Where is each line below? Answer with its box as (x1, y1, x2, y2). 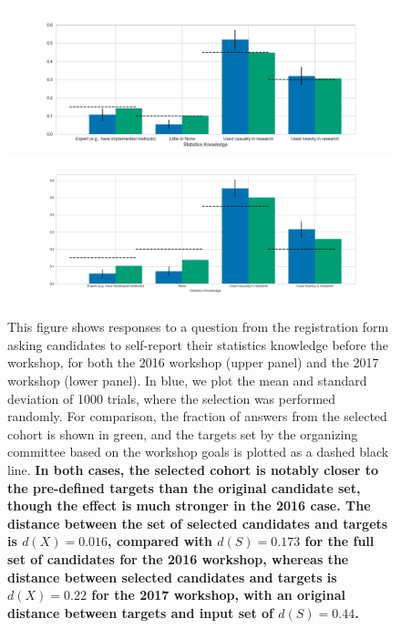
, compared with (108, 531, 212, 551)
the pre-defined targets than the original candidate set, (7, 478, 361, 497)
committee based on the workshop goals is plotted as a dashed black (7, 442, 389, 461)
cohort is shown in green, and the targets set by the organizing (7, 424, 358, 443)
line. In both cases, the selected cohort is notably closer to (7, 459, 378, 479)
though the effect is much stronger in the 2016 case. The (7, 496, 371, 515)
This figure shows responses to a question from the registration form (7, 317, 389, 336)
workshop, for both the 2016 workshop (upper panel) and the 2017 (7, 353, 379, 372)
